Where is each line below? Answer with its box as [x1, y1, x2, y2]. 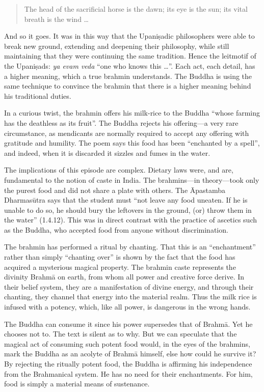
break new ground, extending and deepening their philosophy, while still [4, 40, 229, 51]
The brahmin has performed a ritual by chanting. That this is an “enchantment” [4, 241, 256, 252]
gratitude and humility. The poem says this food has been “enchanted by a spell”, [4, 137, 260, 148]
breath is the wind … [24, 13, 89, 24]
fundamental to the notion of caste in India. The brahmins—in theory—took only [4, 174, 259, 185]
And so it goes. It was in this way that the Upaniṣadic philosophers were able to [4, 31, 255, 41]
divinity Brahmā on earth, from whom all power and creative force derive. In [4, 271, 245, 282]
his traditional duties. [4, 90, 71, 101]
